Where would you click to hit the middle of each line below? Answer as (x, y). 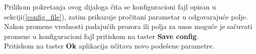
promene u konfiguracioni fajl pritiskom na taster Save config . (101, 36)
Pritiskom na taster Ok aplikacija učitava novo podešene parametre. (109, 46)
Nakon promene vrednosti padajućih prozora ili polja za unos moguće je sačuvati (128, 26)
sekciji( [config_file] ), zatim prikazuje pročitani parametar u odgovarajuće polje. (126, 16)
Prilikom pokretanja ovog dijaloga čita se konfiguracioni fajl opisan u (110, 6)
